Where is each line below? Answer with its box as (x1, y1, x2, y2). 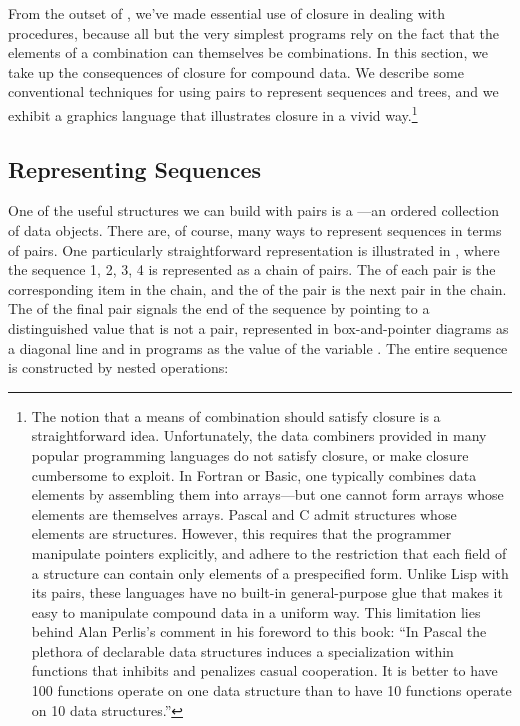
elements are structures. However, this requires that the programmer (31, 523, 452, 544)
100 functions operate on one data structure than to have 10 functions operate (31, 680, 512, 701)
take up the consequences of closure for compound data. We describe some (8, 61, 464, 82)
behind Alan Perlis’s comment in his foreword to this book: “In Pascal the (31, 621, 487, 642)
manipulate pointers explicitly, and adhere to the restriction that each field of (31, 542, 507, 563)
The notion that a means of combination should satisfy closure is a (31, 405, 441, 426)
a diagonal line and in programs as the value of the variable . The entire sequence (8, 337, 508, 358)
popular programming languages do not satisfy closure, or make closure (31, 444, 469, 465)
